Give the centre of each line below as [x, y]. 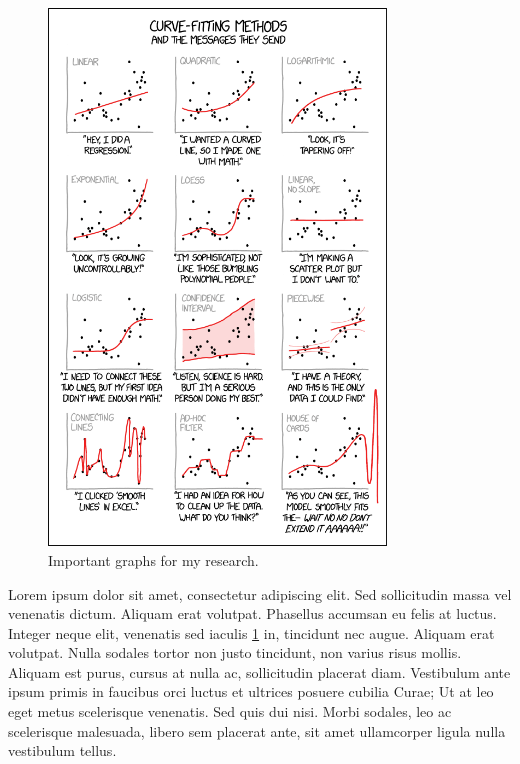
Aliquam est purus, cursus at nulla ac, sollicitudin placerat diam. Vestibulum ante [259, 671]
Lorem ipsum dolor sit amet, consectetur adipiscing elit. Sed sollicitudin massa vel [260, 593]
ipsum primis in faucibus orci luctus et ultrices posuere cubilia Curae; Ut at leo [251, 691]
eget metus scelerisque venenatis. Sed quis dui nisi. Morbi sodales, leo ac [230, 711]
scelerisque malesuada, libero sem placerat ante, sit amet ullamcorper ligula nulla [257, 730]
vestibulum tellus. [62, 750]
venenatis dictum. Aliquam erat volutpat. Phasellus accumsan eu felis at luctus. [252, 613]
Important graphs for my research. [153, 559]
